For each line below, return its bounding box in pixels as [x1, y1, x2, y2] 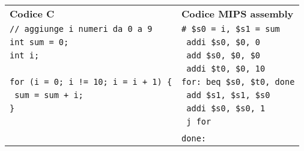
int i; [10, 51, 40, 60]
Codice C [10, 7, 55, 20]
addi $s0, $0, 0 [186, 37, 261, 47]
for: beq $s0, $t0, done [181, 77, 295, 87]
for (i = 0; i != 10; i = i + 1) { [10, 77, 172, 87]
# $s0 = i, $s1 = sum [181, 24, 280, 34]
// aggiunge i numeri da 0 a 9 [10, 24, 153, 34]
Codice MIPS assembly [181, 7, 294, 20]
